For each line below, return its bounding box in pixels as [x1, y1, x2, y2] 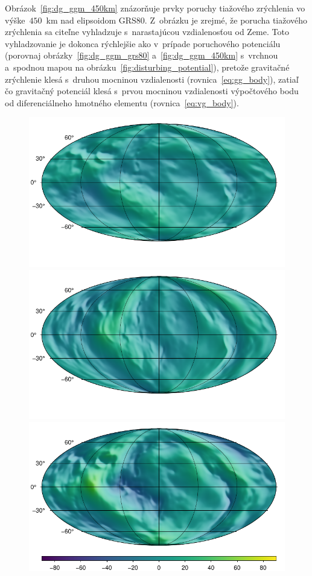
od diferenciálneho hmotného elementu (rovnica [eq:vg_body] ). [5, 96, 239, 109]
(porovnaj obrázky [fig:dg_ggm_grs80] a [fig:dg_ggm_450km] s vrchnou [5, 49, 278, 62]
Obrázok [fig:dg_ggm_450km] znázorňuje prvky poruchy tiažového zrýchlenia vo [5, 2, 305, 14]
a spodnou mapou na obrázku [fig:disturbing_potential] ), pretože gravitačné [5, 60, 290, 73]
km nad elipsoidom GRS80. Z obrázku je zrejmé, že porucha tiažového [46, 13, 308, 26]
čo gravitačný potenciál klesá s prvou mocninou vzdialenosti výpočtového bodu [5, 85, 299, 97]
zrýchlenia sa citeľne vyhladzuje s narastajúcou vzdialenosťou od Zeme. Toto [5, 25, 289, 38]
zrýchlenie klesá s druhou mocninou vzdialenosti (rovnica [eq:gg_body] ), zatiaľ [5, 72, 299, 85]
